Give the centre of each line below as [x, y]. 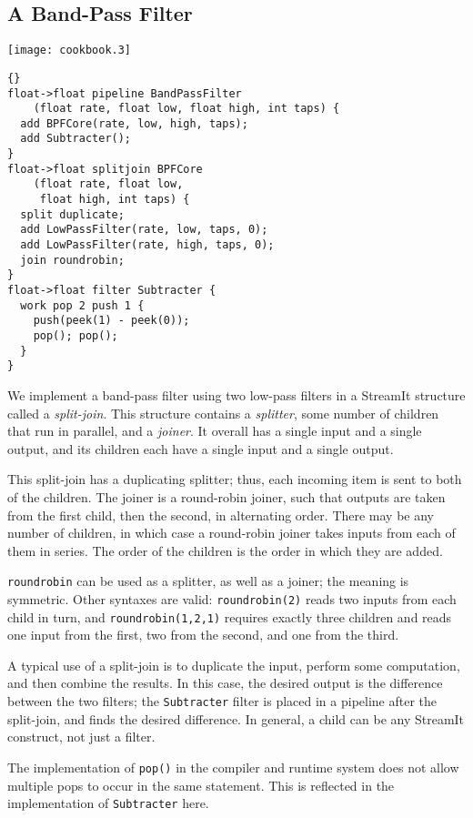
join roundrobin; [72, 260]
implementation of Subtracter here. [108, 803]
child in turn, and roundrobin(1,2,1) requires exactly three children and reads [230, 616]
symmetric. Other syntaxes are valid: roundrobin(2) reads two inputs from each [232, 598]
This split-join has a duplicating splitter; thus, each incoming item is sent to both [235, 479]
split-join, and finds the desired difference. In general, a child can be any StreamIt [236, 718]
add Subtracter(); [76, 139]
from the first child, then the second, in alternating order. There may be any [221, 515]
